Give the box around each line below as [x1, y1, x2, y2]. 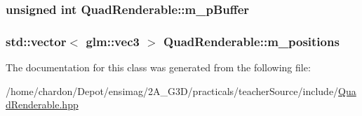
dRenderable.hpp [6, 97, 79, 112]
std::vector [6, 32, 67, 50]
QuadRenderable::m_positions [163, 32, 340, 50]
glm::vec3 [86, 32, 140, 50]
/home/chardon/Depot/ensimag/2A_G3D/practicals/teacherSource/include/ [6, 83, 339, 98]
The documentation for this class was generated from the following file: [6, 60, 311, 75]
